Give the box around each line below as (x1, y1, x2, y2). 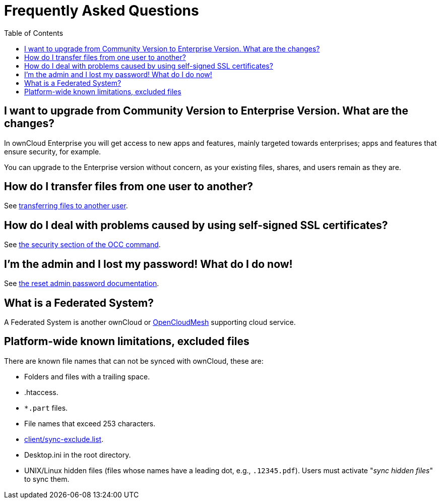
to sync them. (24, 474, 70, 483)
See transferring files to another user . (4, 201, 128, 210)
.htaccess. (24, 387, 58, 397)
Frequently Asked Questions (4, 2, 199, 19)
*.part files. (24, 403, 68, 412)
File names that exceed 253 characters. (24, 419, 156, 428)
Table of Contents (4, 28, 64, 37)
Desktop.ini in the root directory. (24, 450, 131, 459)
